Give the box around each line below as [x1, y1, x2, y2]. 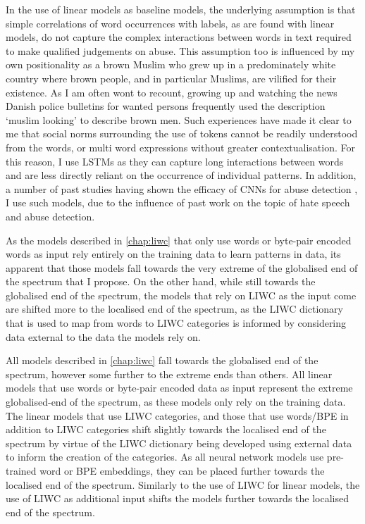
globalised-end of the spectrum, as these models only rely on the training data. [6, 394, 346, 409]
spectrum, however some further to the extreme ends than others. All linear [6, 366, 333, 381]
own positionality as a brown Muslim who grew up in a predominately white [6, 57, 336, 72]
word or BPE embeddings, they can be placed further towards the [39, 463, 325, 478]
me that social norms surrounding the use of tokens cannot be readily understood [6, 126, 358, 141]
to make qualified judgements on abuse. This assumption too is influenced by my [6, 43, 355, 58]
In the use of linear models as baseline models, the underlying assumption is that [6, 2, 356, 16]
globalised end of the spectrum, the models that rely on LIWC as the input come [6, 287, 357, 302]
